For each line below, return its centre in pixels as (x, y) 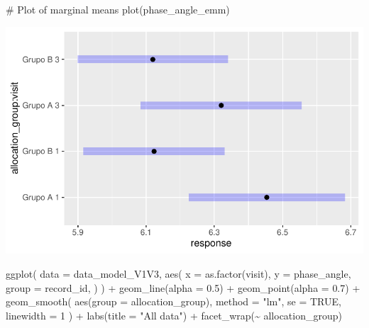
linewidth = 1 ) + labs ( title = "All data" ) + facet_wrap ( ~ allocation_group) (174, 315)
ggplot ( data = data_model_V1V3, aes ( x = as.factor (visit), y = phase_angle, (178, 273)
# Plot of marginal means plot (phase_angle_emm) (118, 9)
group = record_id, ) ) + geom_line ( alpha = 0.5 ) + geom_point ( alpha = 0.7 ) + (183, 287)
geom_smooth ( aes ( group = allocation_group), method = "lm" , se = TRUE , (174, 301)
